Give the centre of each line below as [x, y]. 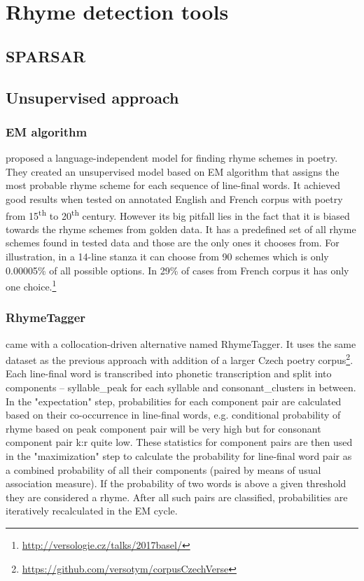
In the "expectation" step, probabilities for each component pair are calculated [174, 401]
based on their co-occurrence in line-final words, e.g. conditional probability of [173, 415]
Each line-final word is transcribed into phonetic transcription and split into [169, 373]
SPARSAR [46, 56]
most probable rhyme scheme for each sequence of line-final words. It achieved [173, 185]
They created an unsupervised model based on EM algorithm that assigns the [173, 171]
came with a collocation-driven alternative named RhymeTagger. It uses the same [181, 343]
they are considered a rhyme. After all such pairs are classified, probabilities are [177, 497]
